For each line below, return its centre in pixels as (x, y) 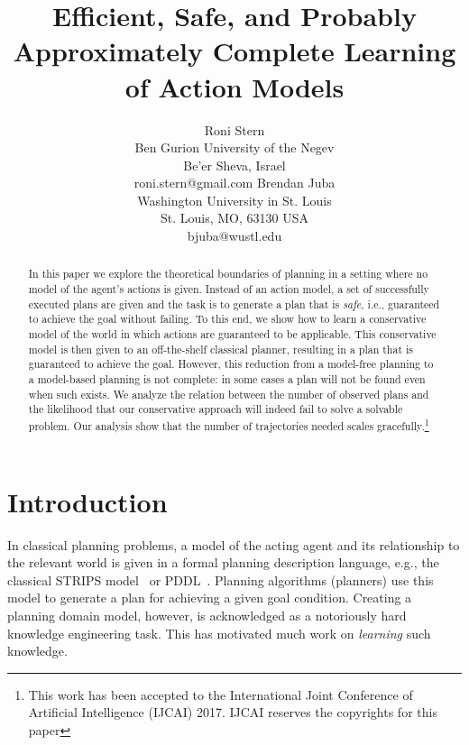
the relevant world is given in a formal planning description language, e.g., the (223, 562)
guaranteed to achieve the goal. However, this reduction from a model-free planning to (231, 364)
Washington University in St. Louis (234, 200)
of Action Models (234, 86)
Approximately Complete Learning (234, 51)
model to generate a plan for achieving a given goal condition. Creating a (210, 598)
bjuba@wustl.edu (234, 236)
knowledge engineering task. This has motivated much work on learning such (219, 633)
